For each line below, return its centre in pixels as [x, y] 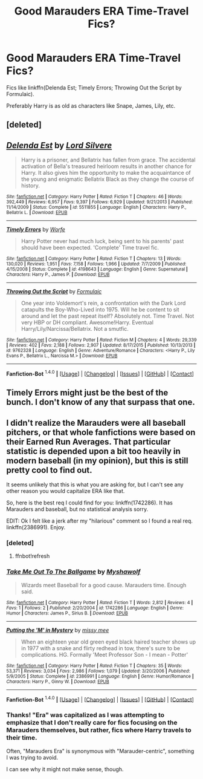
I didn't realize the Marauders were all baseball [96, 422]
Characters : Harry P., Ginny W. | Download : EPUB [58, 682]
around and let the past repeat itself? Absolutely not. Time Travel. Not [108, 316]
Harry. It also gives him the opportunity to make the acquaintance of [106, 173]
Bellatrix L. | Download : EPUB [37, 213]
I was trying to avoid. [32, 757]
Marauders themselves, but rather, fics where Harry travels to [99, 730]
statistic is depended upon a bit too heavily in [93, 451]
